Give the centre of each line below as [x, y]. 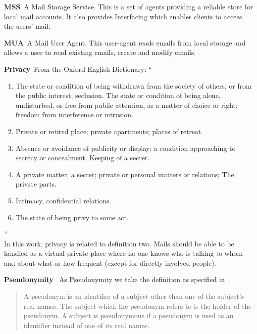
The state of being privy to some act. [72, 217]
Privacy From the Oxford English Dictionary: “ [78, 69]
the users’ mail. [27, 26]
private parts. [36, 184]
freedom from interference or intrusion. [74, 115]
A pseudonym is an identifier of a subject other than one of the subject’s [134, 296]
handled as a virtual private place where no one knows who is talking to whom [124, 253]
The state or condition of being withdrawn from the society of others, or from [133, 85]
